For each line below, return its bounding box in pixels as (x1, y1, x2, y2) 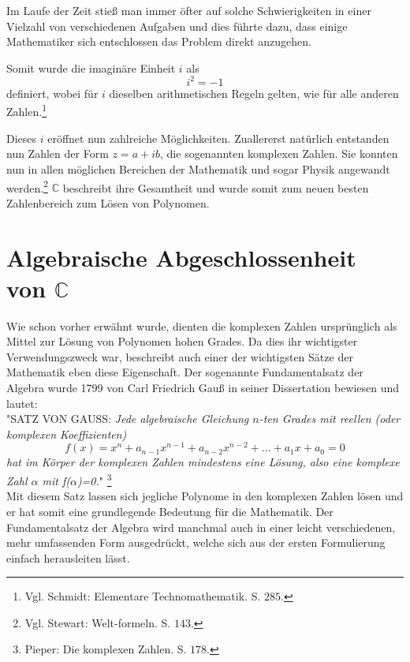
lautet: (6, 395, 38, 411)
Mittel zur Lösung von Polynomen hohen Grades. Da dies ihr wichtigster (6, 333, 358, 350)
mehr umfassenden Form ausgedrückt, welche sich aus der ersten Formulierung (6, 534, 386, 551)
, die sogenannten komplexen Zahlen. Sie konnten (160, 145, 398, 162)
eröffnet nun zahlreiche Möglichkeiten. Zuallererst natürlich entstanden (47, 129, 389, 146)
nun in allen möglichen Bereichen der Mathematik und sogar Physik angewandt (6, 160, 390, 177)
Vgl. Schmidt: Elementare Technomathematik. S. (24, 588, 261, 604)
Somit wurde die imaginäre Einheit (6, 59, 176, 76)
